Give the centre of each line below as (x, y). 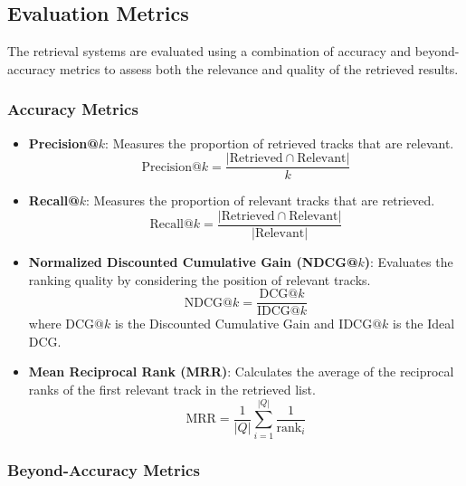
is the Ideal (424, 324)
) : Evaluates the (409, 261)
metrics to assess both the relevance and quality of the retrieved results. (259, 68)
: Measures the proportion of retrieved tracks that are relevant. (280, 143)
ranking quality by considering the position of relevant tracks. (200, 279)
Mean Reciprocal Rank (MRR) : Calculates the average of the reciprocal (241, 372)
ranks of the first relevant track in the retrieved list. (172, 389)
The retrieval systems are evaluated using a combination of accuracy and (209, 51)
